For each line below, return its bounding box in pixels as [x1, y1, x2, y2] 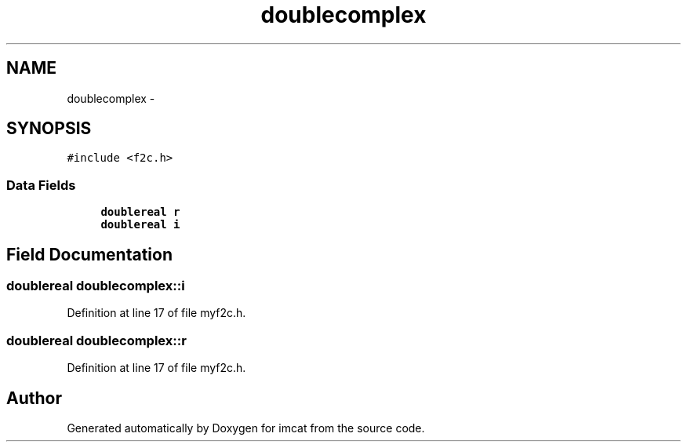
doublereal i [100, 218, 180, 231]
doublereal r [100, 206, 180, 219]
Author [6, 388, 62, 408]
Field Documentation [6, 244, 173, 264]
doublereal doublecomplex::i [6, 278, 185, 294]
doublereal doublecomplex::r [6, 332, 187, 348]
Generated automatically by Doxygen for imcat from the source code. [67, 421, 425, 435]
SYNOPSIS [6, 118, 92, 139]
